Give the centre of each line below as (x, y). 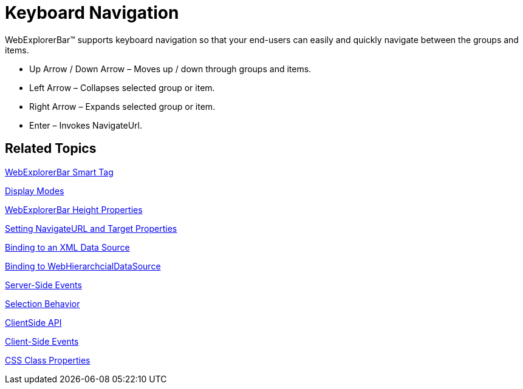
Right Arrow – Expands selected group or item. (122, 106)
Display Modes (35, 191)
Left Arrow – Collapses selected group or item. (122, 87)
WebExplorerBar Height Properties (74, 209)
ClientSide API (33, 322)
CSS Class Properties (48, 360)
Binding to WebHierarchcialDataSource (83, 266)
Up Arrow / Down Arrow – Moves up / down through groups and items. (170, 69)
